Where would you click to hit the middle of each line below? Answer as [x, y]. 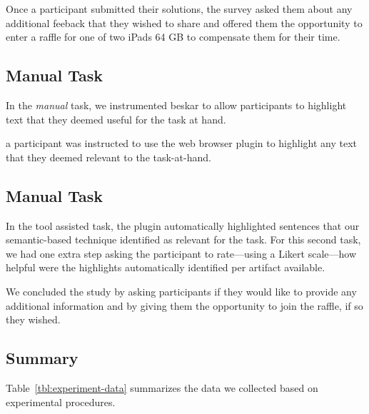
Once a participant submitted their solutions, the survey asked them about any [179, 9]
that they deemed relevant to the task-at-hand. [108, 157]
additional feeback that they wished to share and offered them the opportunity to [184, 22]
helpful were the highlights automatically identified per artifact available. [166, 267]
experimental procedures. [61, 402]
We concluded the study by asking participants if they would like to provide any [181, 291]
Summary [42, 358]
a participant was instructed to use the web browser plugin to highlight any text [182, 143]
